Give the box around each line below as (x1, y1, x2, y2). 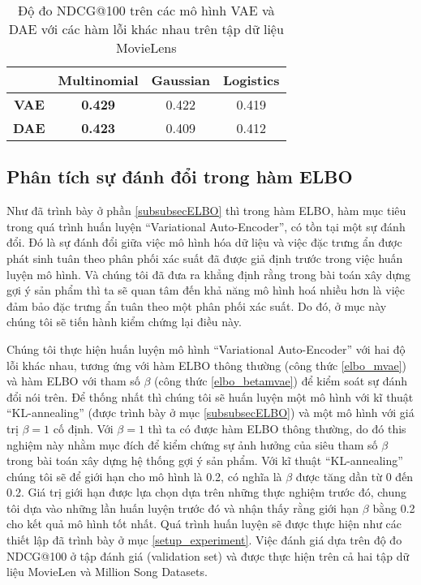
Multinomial (58, 71, 139, 89)
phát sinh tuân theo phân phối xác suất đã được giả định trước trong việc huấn (6, 249, 403, 266)
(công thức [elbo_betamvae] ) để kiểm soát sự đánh (154, 372, 408, 389)
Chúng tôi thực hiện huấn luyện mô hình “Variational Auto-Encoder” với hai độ (6, 340, 406, 357)
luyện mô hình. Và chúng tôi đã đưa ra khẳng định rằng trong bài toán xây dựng (6, 265, 410, 282)
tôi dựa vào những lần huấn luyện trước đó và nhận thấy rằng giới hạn (6, 499, 359, 516)
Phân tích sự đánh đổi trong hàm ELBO (6, 164, 353, 189)
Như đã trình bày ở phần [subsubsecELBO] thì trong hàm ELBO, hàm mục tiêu (6, 202, 406, 219)
